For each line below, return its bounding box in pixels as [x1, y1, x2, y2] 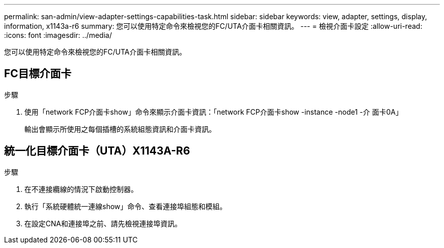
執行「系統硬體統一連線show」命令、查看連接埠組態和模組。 [24, 202, 227, 211]
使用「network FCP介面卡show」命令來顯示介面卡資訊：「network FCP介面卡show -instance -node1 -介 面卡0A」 [24, 107, 403, 116]
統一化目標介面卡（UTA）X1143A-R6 [4, 144, 190, 158]
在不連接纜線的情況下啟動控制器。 [24, 184, 138, 193]
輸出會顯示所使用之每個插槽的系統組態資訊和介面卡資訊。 [24, 124, 216, 133]
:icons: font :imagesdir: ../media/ [4, 31, 112, 39]
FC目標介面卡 [4, 67, 71, 80]
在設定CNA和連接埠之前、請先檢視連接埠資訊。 [24, 219, 182, 228]
